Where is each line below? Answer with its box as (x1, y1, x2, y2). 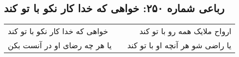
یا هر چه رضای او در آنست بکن (8, 39, 112, 51)
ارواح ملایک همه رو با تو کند (139, 25, 232, 37)
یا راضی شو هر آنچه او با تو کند (127, 39, 232, 51)
